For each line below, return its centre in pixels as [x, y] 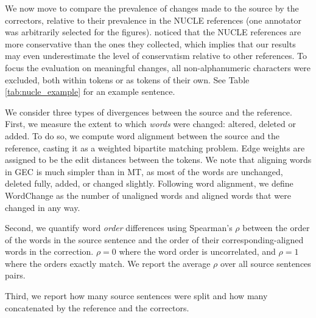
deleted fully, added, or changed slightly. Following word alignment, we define [149, 183]
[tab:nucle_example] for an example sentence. [90, 92]
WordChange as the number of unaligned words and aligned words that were [148, 195]
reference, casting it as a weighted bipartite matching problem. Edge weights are [155, 147]
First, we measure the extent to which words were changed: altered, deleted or [150, 124]
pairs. [15, 275]
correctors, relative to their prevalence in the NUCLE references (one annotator [153, 20]
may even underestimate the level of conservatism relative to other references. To [156, 56]
